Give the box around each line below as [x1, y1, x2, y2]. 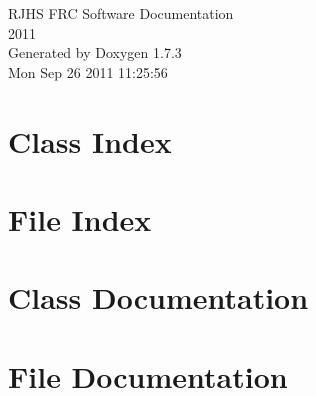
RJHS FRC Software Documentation [8, 3, 234, 23]
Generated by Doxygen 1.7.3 [8, 42, 182, 63]
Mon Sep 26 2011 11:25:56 [8, 61, 168, 82]
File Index [8, 198, 152, 239]
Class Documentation [8, 277, 309, 318]
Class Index [8, 120, 172, 161]
